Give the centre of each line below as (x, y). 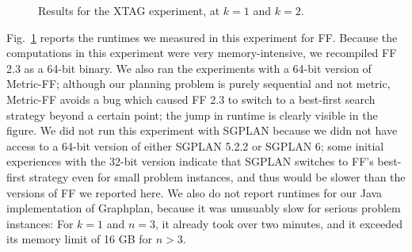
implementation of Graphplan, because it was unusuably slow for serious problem (204, 208)
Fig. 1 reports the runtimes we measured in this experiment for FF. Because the (202, 37)
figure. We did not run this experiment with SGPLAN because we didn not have (202, 130)
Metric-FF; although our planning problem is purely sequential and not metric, (198, 84)
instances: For (40, 223)
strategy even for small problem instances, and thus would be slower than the (217, 176)
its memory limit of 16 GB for (79, 239)
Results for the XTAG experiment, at (129, 10)
